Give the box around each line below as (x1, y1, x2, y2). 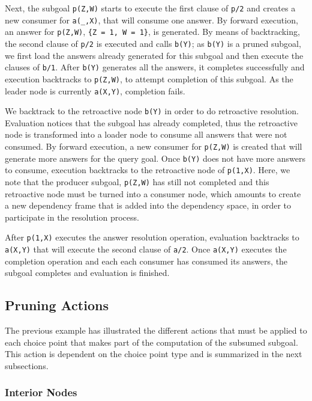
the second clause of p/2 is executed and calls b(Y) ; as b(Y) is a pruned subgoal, (5, 37, 301, 49)
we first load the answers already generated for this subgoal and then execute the (5, 49, 304, 61)
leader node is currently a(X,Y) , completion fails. (5, 84, 185, 97)
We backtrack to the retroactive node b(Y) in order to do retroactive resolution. (5, 105, 299, 117)
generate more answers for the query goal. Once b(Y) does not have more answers (5, 152, 305, 164)
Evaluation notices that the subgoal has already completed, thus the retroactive (5, 116, 298, 129)
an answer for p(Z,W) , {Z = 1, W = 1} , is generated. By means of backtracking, (5, 25, 300, 38)
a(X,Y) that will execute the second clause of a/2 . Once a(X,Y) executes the (5, 243, 287, 256)
